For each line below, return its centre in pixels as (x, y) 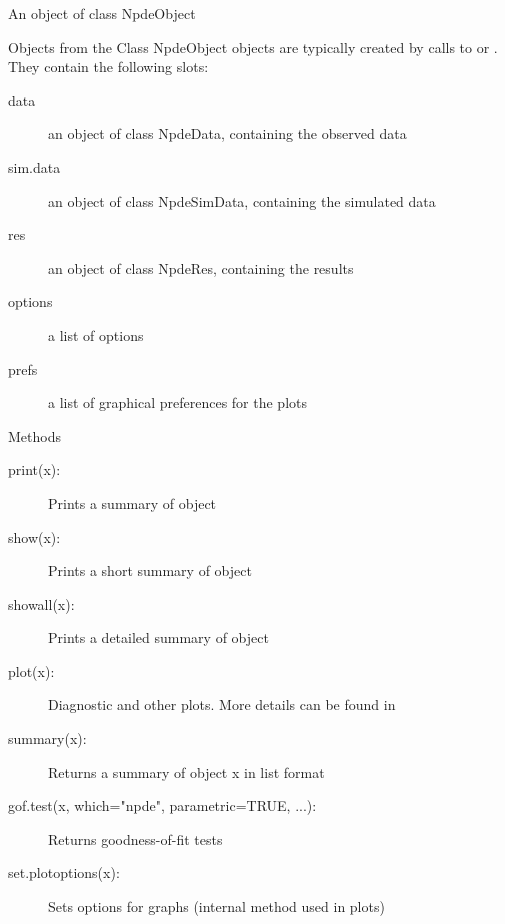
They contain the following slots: (108, 66)
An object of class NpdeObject (102, 13)
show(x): (34, 536)
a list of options (96, 334)
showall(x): (41, 603)
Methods (34, 435)
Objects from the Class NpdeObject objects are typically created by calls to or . (253, 46)
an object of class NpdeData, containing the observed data (227, 133)
